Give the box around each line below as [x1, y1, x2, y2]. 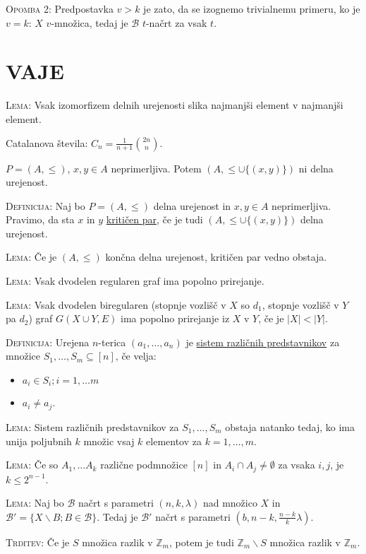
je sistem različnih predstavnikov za [185, 334, 340, 349]
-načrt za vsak [145, 15, 207, 30]
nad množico [202, 495, 257, 510]
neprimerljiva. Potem [111, 160, 202, 175]
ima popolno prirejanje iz [120, 311, 230, 326]
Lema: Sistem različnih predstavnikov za [6, 419, 179, 434]
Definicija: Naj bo [6, 198, 85, 213]
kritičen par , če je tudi [106, 212, 203, 227]
